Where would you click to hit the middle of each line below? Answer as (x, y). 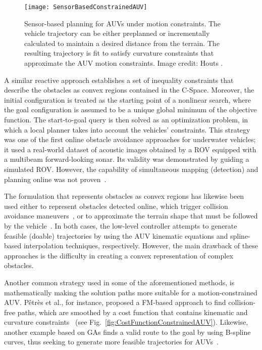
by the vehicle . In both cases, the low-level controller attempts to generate (121, 225)
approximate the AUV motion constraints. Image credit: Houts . (124, 63)
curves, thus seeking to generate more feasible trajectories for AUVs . (111, 342)
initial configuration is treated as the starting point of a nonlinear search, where (128, 99)
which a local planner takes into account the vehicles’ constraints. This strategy (127, 129)
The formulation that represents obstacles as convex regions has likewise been (124, 196)
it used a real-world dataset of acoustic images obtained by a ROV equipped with (130, 149)
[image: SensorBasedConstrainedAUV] (86, 7)
